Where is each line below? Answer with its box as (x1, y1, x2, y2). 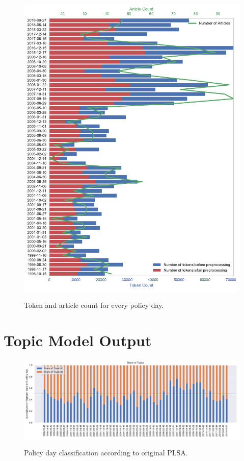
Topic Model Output (4, 330, 152, 351)
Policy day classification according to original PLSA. (24, 447, 188, 458)
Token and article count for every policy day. (24, 300, 164, 310)
